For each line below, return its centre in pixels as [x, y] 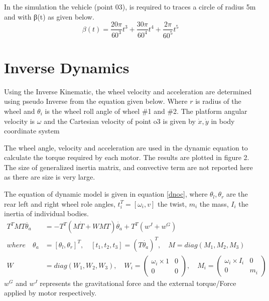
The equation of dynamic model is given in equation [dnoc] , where [106, 194]
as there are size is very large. [50, 177]
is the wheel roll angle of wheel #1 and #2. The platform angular [146, 111]
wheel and [20, 111]
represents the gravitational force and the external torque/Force [138, 283]
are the [237, 194]
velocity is [20, 121]
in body [223, 121]
